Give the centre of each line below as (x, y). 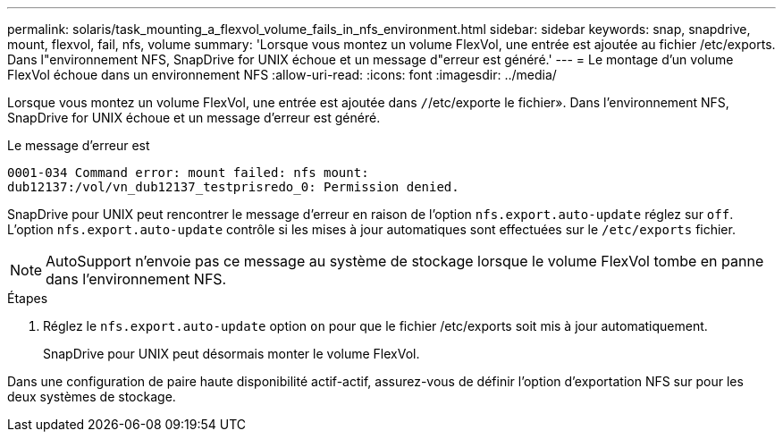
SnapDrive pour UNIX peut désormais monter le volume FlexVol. (232, 354)
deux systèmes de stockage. (92, 397)
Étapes (28, 298)
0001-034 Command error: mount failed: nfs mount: (188, 173)
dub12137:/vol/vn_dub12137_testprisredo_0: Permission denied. (233, 187)
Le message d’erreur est (79, 145)
